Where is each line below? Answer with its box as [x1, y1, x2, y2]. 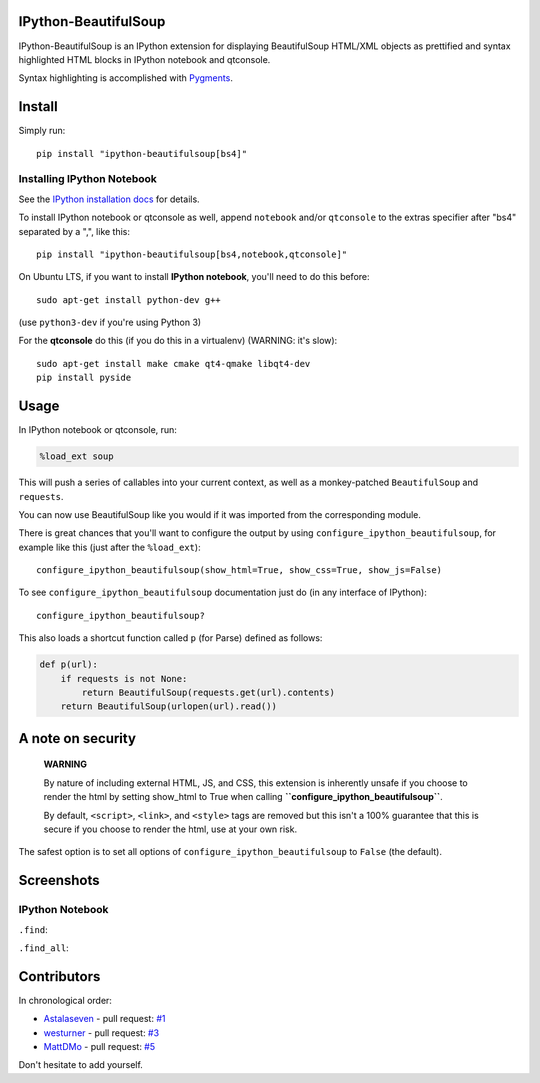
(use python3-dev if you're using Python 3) [18, 316, 202, 329]
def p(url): [39, 659, 99, 670]
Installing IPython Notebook [18, 172, 157, 186]
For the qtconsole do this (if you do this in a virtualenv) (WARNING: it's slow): [18, 335, 338, 347]
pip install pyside [36, 372, 132, 384]
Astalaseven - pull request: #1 [43, 1013, 166, 1025]
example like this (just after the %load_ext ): [18, 541, 201, 553]
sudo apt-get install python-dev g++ [36, 294, 222, 305]
